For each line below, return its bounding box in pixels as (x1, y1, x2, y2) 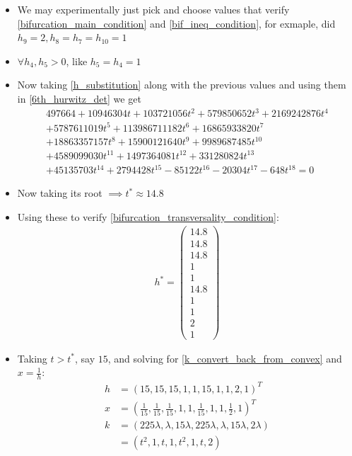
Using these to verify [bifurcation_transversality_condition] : (17, 209, 279, 224)
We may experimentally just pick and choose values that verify (17, 2, 290, 16)
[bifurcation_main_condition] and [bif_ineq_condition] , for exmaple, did (17, 16, 336, 30)
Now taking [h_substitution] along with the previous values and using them (17, 77, 346, 92)
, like (66, 53, 88, 68)
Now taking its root (17, 186, 102, 200)
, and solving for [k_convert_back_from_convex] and (107, 350, 342, 365)
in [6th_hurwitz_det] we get (17, 91, 141, 106)
